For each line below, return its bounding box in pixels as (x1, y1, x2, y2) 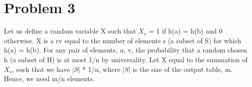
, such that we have (12, 64, 70, 74)
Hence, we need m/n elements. (4, 73, 95, 84)
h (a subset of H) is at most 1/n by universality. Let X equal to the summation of (4, 54, 248, 64)
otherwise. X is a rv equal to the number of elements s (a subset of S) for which (4, 35, 241, 45)
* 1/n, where (82, 64, 121, 74)
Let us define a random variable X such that (4, 26, 136, 36)
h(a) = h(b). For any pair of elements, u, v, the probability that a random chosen (4, 45, 247, 55)
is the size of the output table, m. (132, 64, 233, 74)
